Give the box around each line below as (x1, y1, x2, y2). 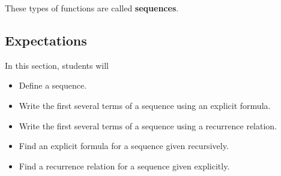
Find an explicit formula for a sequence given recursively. (19, 139, 229, 152)
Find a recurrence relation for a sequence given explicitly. (19, 159, 230, 172)
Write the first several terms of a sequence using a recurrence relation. (19, 119, 277, 132)
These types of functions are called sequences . (5, 2, 179, 14)
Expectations (5, 31, 87, 49)
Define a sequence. (19, 79, 87, 92)
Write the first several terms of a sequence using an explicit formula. (19, 99, 271, 111)
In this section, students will (5, 59, 109, 71)
